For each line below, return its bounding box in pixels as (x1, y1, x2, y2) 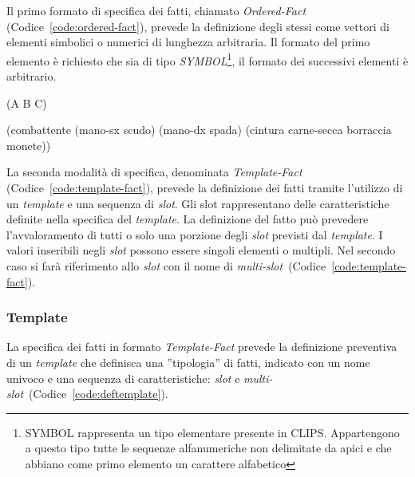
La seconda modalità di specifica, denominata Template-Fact (6, 164, 302, 180)
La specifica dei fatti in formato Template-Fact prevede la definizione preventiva (6, 338, 397, 355)
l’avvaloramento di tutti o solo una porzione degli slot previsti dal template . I (6, 226, 383, 242)
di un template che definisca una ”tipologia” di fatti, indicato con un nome (6, 353, 370, 370)
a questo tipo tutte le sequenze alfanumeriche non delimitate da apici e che (25, 440, 392, 456)
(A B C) (6, 94, 47, 111)
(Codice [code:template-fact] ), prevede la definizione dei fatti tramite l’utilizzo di (6, 179, 403, 195)
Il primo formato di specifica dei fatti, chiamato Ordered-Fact (6, 2, 306, 18)
